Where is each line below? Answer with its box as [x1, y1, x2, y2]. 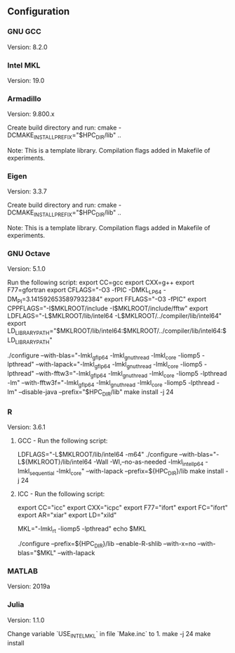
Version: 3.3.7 [7, 187, 47, 196]
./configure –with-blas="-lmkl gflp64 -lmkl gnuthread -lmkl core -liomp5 [7, 351, 201, 361]
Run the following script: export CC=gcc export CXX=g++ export [7, 278, 195, 287]
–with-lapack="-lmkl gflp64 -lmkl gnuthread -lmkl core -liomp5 [36, 360, 203, 370]
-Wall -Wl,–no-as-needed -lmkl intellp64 [93, 457, 204, 467]
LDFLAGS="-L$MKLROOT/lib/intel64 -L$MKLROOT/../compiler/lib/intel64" [7, 312, 222, 320]
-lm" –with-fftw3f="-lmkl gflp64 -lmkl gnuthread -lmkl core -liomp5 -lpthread [7, 379, 215, 388]
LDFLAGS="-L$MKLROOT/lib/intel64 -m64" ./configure [17, 450, 178, 458]
